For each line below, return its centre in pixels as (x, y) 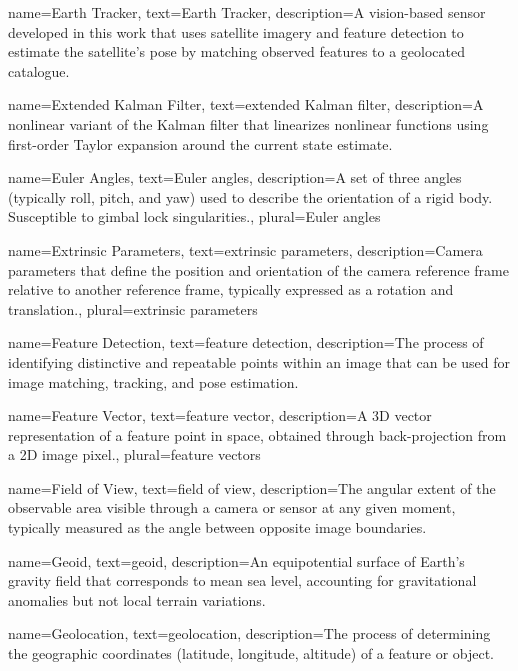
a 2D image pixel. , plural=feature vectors (134, 454)
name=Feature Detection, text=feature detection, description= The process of (246, 342)
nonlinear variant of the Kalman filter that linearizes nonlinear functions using (248, 123)
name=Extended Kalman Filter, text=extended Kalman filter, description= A (246, 104)
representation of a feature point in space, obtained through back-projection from (257, 434)
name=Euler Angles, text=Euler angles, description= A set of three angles (235, 177)
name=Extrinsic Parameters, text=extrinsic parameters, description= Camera (245, 249)
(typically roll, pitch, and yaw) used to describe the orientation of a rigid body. (250, 196)
